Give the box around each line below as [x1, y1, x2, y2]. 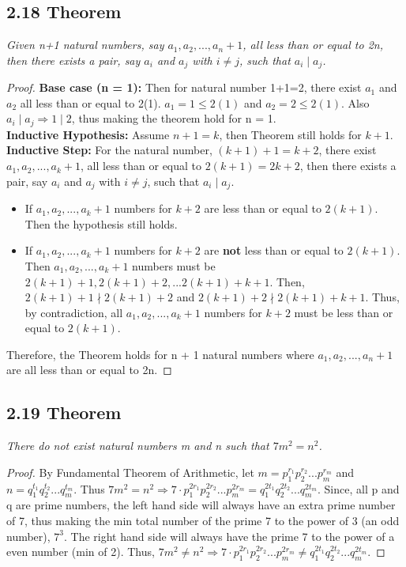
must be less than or [294, 304, 393, 320]
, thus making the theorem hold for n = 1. [71, 110, 276, 127]
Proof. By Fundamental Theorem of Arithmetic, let [6, 463, 254, 480]
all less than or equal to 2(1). [20, 94, 161, 111]
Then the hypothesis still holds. [24, 215, 178, 232]
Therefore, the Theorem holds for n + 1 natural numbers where [6, 346, 314, 362]
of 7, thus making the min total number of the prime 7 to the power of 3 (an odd [6, 512, 400, 529]
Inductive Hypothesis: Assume [6, 126, 170, 142]
